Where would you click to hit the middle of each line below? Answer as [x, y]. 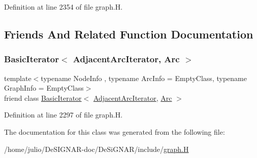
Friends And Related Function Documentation [129, 34]
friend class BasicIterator [43, 97]
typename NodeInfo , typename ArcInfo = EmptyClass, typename [144, 78]
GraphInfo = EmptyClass [44, 88]
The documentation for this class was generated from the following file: [115, 131]
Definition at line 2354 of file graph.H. [63, 7]
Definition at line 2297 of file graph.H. [63, 115]
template [18, 78]
